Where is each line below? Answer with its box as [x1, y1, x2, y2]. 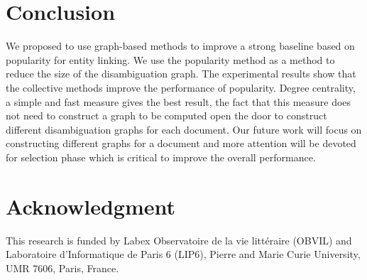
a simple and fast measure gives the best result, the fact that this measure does [6, 94, 351, 109]
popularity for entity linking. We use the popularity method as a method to [6, 52, 335, 67]
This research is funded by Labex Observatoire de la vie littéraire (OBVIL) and [6, 232, 352, 247]
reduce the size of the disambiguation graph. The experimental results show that [6, 66, 356, 81]
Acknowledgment [6, 191, 175, 220]
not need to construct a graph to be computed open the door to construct [6, 108, 327, 123]
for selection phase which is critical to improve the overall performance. [6, 149, 316, 164]
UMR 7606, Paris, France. [6, 260, 119, 275]
